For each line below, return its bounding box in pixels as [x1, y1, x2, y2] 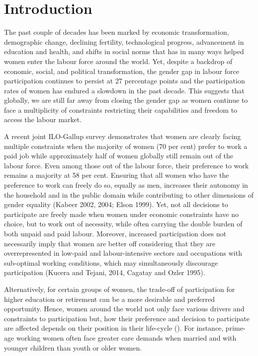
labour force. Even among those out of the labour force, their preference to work [4, 160, 249, 170]
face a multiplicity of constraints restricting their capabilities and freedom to [4, 104, 238, 115]
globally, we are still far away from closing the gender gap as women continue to [4, 95, 248, 105]
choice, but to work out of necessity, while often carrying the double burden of [4, 218, 243, 229]
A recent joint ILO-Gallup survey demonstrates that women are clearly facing [4, 131, 241, 142]
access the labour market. [4, 114, 82, 125]
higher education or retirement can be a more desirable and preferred [4, 293, 215, 304]
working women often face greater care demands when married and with [16, 332, 237, 343]
